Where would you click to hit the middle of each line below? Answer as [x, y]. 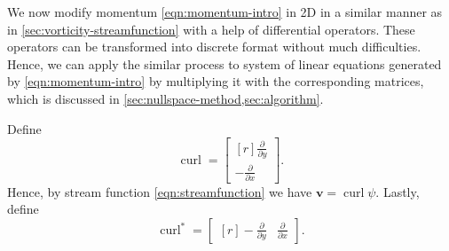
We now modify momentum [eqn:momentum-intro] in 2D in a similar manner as [225, 12]
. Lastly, [398, 191]
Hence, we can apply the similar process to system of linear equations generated [224, 63]
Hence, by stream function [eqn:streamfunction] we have [160, 191]
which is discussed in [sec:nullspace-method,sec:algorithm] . [165, 98]
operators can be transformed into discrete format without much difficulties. [214, 47]
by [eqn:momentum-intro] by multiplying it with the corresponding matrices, [216, 81]
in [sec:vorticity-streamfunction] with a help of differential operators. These [211, 29]
